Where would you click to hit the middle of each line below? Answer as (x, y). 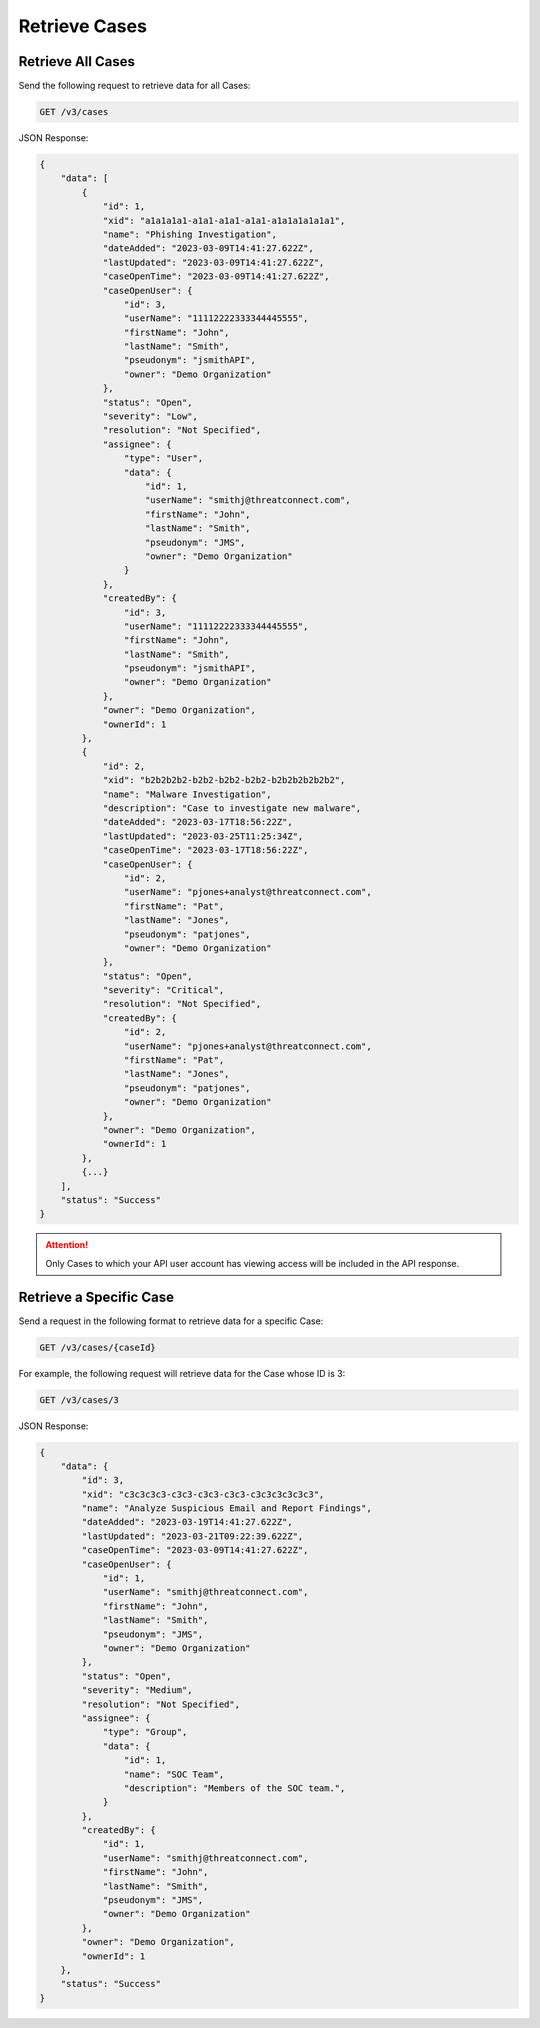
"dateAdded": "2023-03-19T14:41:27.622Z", (187, 1522)
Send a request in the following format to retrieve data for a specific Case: (171, 1321)
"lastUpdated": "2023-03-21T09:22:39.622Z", (192, 1536)
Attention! (67, 1245)
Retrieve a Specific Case (96, 1296)
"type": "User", (163, 458)
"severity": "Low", (150, 416)
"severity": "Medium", (137, 1690)
